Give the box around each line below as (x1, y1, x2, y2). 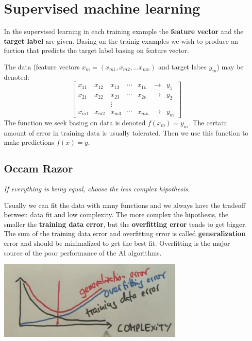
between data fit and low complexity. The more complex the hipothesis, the (4, 209, 229, 220)
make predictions (4, 137, 54, 147)
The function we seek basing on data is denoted (4, 117, 146, 127)
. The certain (188, 117, 227, 127)
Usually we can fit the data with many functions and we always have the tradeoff (4, 200, 246, 210)
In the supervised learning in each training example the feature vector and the (4, 26, 244, 36)
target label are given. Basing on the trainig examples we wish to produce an (4, 35, 238, 46)
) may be (217, 61, 244, 71)
